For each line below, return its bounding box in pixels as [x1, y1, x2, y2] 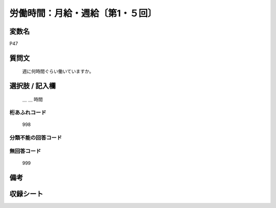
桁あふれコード [9, 109, 47, 116]
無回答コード [9, 148, 41, 155]
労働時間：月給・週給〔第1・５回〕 [9, 8, 157, 19]
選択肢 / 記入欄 [9, 82, 56, 90]
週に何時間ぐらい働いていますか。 [22, 68, 94, 74]
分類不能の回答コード [9, 134, 62, 141]
